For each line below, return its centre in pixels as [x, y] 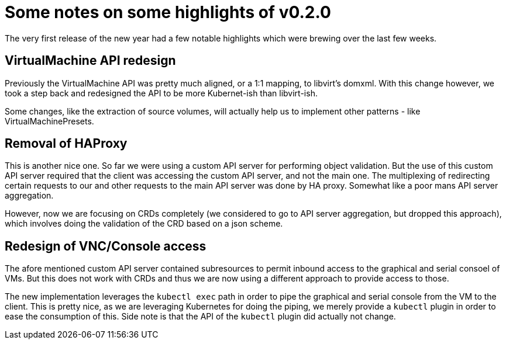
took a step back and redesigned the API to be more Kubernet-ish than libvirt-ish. [161, 93]
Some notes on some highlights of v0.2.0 [168, 12]
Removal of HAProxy [66, 144]
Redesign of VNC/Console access [106, 246]
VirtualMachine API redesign [90, 61]
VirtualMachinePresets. [49, 121]
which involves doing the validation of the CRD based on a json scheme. [144, 224]
